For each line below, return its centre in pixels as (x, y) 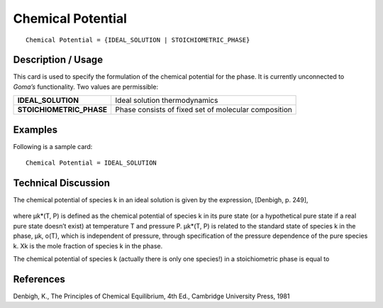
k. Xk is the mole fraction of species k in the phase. (88, 246)
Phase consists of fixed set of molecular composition (204, 110)
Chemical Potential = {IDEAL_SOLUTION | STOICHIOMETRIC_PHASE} (138, 40)
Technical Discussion (61, 183)
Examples (35, 130)
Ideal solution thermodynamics (167, 101)
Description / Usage (58, 60)
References (39, 279)
